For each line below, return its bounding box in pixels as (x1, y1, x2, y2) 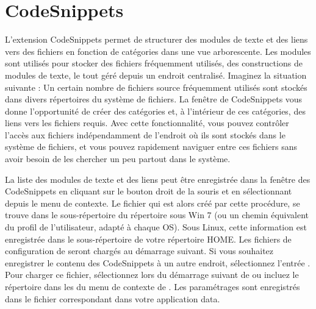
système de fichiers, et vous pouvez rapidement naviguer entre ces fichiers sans (5, 140, 298, 153)
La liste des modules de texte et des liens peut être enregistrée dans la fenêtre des (5, 172, 311, 185)
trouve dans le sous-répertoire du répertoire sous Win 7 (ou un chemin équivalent (5, 208, 309, 221)
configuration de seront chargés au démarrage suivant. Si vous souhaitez (5, 244, 274, 257)
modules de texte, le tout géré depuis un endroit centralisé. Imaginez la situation (5, 68, 307, 81)
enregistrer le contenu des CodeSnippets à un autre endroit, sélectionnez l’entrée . (5, 256, 311, 269)
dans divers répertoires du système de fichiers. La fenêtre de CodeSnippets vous (5, 93, 303, 105)
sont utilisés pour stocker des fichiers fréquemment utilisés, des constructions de (5, 57, 303, 69)
